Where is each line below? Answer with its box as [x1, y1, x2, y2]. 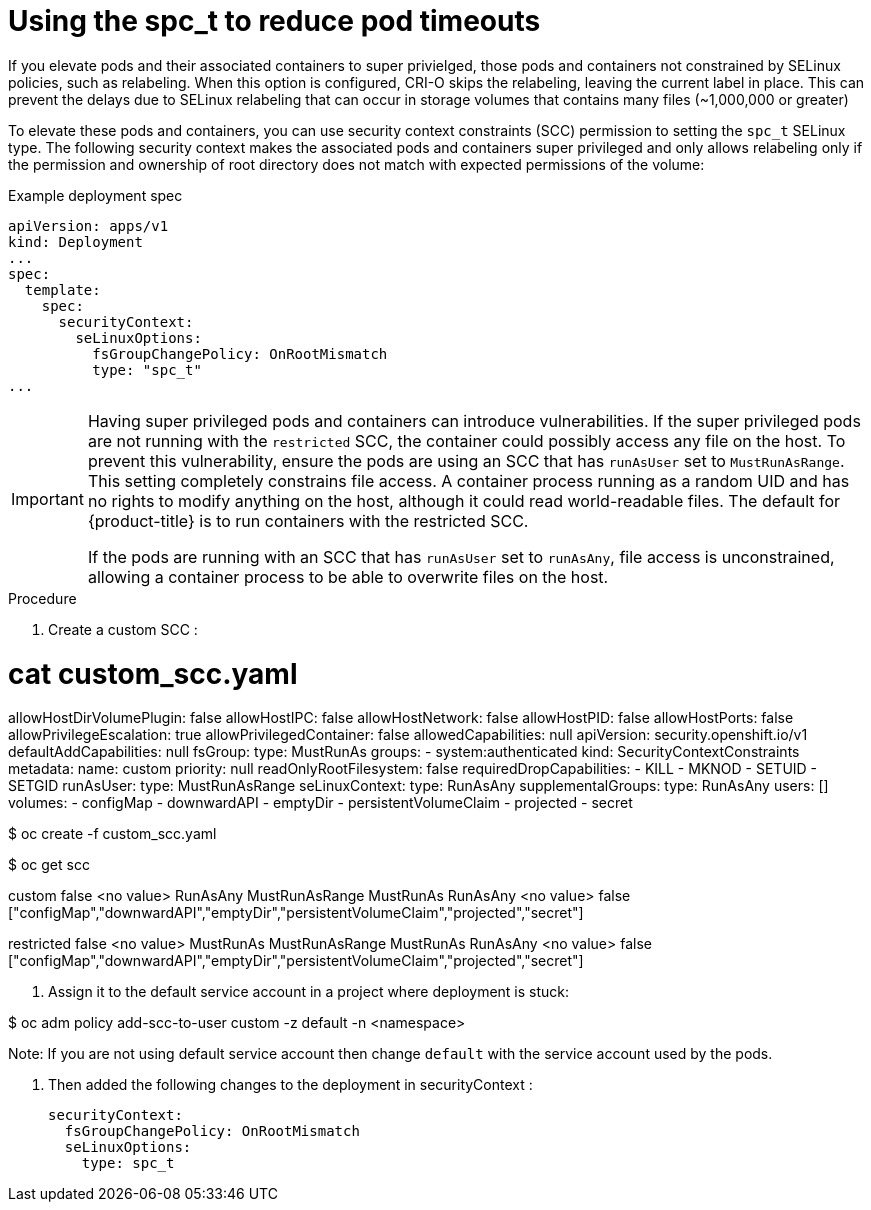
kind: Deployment [8, 233, 143, 250]
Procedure [8, 589, 77, 607]
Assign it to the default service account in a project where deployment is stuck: [48, 983, 570, 1001]
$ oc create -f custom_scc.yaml [8, 825, 217, 843]
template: [24, 281, 101, 298]
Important [11, 488, 84, 509]
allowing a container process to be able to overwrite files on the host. [87, 566, 609, 587]
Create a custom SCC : [48, 620, 198, 638]
